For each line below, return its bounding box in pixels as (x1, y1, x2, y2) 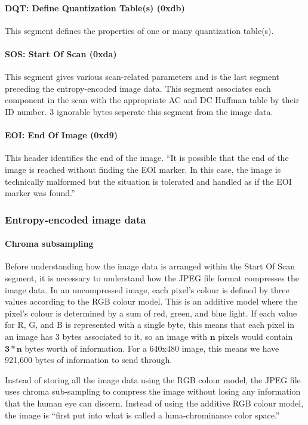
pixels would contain (218, 330, 293, 342)
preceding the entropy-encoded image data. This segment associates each (5, 82, 271, 94)
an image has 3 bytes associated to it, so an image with (5, 330, 208, 342)
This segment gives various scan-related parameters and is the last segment (5, 70, 280, 83)
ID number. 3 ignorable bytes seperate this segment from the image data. (5, 105, 273, 117)
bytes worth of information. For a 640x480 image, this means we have (24, 342, 279, 354)
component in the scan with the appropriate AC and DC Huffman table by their (5, 94, 300, 106)
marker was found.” (5, 187, 75, 199)
